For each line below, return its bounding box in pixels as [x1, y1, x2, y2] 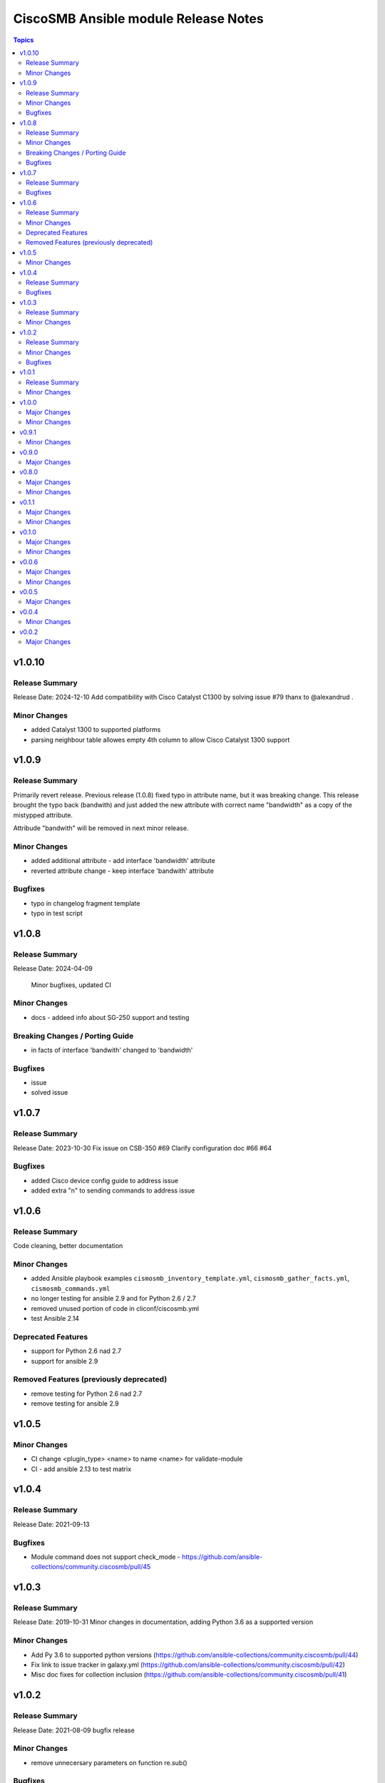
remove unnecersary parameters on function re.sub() [31, 1758, 188, 1767]
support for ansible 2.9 [31, 1357, 98, 1365]
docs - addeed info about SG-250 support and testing [31, 1013, 190, 1021]
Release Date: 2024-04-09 [13, 964, 93, 973]
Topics [13, 36, 34, 44]
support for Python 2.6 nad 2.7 [31, 1347, 121, 1355]
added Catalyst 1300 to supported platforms [31, 725, 161, 734]
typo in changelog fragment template [31, 899, 140, 907]
